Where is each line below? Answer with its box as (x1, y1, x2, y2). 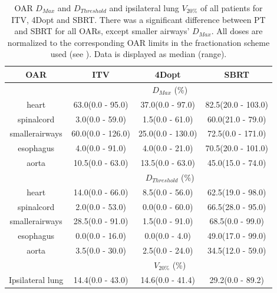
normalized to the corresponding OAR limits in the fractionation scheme (7, 36, 270, 48)
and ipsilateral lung (109, 2, 179, 14)
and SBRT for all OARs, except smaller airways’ (14, 25, 190, 37)
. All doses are (211, 25, 263, 37)
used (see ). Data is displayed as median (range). (50, 48, 227, 60)
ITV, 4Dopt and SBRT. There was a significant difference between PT (11, 13, 266, 25)
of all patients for (200, 2, 263, 14)
